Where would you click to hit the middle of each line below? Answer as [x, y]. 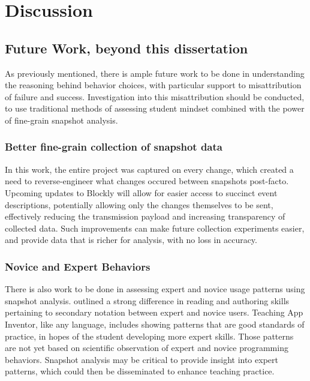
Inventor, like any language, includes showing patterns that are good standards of [155, 324]
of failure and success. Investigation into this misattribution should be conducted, [155, 96]
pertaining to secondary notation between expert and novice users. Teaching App [154, 312]
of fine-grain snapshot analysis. [61, 120]
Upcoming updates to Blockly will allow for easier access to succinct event [141, 192]
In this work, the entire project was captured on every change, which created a [149, 169]
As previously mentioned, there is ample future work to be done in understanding [155, 73]
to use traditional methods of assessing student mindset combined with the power [155, 108]
